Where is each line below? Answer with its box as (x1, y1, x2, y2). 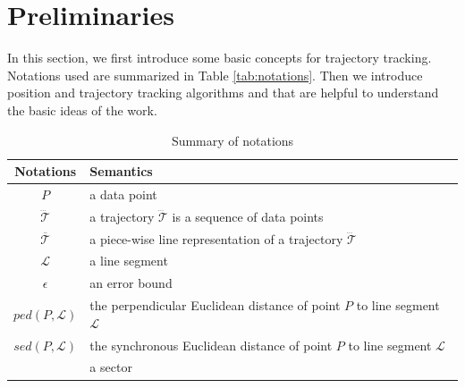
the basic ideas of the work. (7, 100, 157, 119)
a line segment (89, 251, 168, 270)
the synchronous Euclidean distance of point (89, 335, 333, 354)
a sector (89, 358, 132, 376)
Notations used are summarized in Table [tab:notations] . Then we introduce (7, 65, 423, 84)
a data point (89, 184, 157, 203)
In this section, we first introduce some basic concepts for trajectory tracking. (7, 48, 432, 67)
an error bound (89, 274, 173, 292)
